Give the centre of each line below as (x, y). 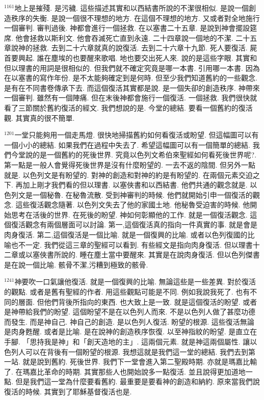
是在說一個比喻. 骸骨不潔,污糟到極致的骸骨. (76, 264)
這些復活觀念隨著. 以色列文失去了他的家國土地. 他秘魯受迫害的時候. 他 (133, 205)
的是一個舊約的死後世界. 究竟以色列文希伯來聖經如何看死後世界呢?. (144, 155)
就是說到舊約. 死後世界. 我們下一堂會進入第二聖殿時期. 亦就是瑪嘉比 (136, 362)
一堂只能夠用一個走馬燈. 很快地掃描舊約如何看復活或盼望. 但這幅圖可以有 (137, 135)
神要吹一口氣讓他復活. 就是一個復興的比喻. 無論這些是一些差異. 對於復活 (135, 282)
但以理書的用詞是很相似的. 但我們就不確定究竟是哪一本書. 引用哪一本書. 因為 (132, 68)
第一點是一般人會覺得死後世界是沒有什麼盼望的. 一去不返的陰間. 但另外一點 (130, 164)
